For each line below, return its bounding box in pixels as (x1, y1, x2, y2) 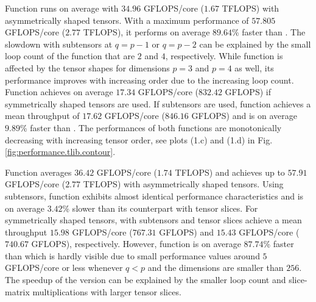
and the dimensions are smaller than (147, 261, 284, 274)
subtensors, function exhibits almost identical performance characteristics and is (5, 189, 304, 202)
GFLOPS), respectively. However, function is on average (31, 237, 241, 250)
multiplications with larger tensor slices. (32, 285, 181, 298)
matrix (5, 285, 30, 298)
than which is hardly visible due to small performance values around (5, 249, 260, 262)
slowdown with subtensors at (5, 37, 113, 50)
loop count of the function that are (5, 49, 135, 62)
